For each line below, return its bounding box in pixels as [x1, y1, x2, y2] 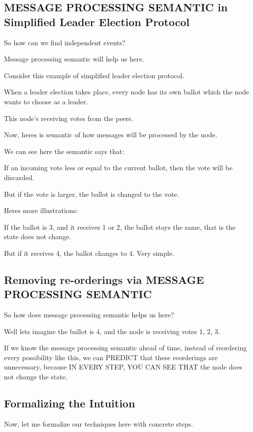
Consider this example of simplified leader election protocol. [4, 70, 185, 80]
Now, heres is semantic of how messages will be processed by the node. [4, 129, 218, 140]
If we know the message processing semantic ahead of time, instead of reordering [4, 342, 247, 353]
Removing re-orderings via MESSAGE [4, 272, 204, 287]
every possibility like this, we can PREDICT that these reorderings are [4, 352, 218, 362]
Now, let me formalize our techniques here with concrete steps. [4, 418, 193, 429]
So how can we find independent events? [4, 37, 126, 47]
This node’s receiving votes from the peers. [4, 113, 133, 123]
